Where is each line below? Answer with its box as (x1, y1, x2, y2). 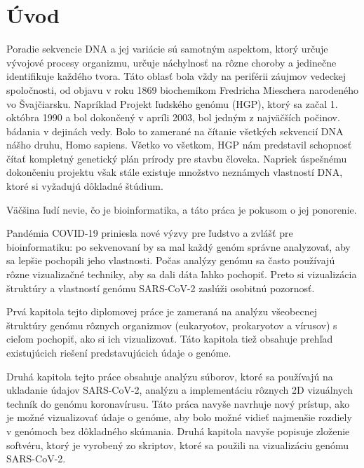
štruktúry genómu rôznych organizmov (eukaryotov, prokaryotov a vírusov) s (6, 317, 337, 332)
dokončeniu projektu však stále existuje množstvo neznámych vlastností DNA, (6, 165, 343, 179)
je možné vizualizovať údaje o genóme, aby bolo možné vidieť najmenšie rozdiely (6, 410, 352, 425)
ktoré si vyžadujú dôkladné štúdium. (6, 179, 163, 193)
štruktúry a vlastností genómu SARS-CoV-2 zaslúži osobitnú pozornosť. (6, 280, 315, 295)
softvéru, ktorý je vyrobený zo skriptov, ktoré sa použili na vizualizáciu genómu (6, 437, 349, 452)
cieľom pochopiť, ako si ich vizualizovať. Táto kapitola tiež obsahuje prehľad (6, 331, 333, 346)
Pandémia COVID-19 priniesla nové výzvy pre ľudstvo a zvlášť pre (6, 226, 293, 240)
